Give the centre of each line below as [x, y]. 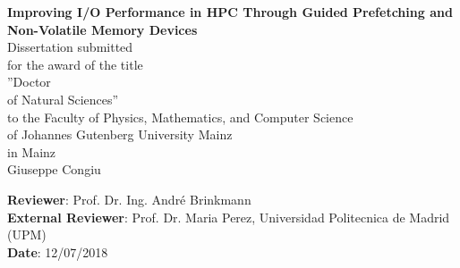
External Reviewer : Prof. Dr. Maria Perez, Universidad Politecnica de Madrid [229, 217]
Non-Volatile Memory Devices [102, 29]
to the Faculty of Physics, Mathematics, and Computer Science [180, 117]
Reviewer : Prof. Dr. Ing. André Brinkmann [129, 199]
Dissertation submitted [70, 47]
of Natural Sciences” [63, 99]
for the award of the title [75, 64]
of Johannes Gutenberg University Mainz [120, 134]
